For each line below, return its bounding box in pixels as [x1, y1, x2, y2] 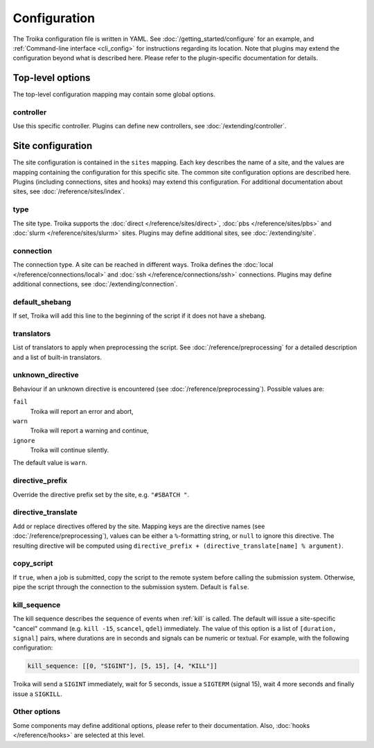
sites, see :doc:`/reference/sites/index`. [12, 187, 125, 195]
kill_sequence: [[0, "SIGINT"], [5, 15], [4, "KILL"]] [27, 662, 217, 670]
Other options [12, 707, 61, 717]
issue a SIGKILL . [12, 690, 62, 698]
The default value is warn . [12, 458, 88, 467]
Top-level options [12, 72, 91, 84]
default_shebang [12, 297, 71, 306]
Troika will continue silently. [30, 446, 109, 454]
